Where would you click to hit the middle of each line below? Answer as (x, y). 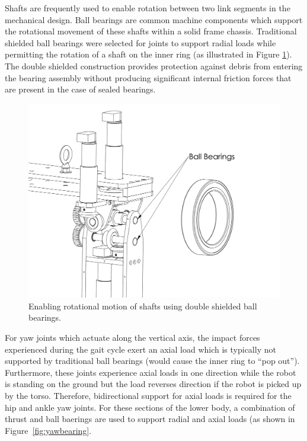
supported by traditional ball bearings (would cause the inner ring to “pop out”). (152, 361)
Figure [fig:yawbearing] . (48, 430)
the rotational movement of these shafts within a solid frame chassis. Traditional (151, 31)
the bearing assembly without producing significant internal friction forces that (148, 77)
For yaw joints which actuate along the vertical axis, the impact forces (132, 338)
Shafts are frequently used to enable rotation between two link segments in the (148, 8)
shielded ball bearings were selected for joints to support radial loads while (140, 42)
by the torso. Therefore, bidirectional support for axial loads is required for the (148, 396)
